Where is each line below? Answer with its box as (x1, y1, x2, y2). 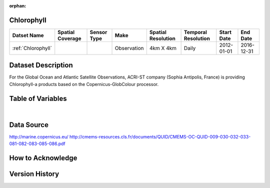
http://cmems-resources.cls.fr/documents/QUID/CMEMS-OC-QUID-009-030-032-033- (69, 133, 251, 139)
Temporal (183, 28, 207, 35)
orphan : (9, 3, 26, 8)
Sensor (89, 28, 107, 35)
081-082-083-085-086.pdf (9, 140, 65, 147)
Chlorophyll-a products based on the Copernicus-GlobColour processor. (9, 81, 159, 87)
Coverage (57, 35, 81, 42)
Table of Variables (9, 94, 67, 102)
